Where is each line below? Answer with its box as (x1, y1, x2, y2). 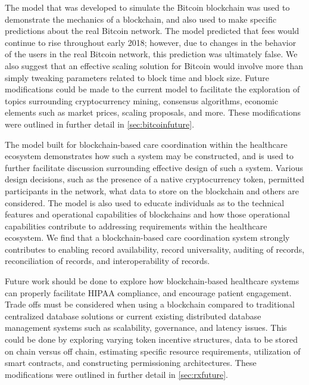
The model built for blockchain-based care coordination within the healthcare (5, 138, 288, 150)
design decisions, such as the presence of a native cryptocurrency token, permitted (5, 173, 305, 185)
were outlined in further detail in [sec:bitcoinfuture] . (5, 117, 195, 130)
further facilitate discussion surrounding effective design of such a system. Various (5, 161, 304, 173)
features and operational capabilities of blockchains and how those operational (5, 208, 290, 221)
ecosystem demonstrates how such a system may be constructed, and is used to (5, 150, 294, 162)
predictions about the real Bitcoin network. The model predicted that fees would (5, 24, 299, 37)
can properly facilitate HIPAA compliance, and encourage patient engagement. (5, 286, 292, 299)
